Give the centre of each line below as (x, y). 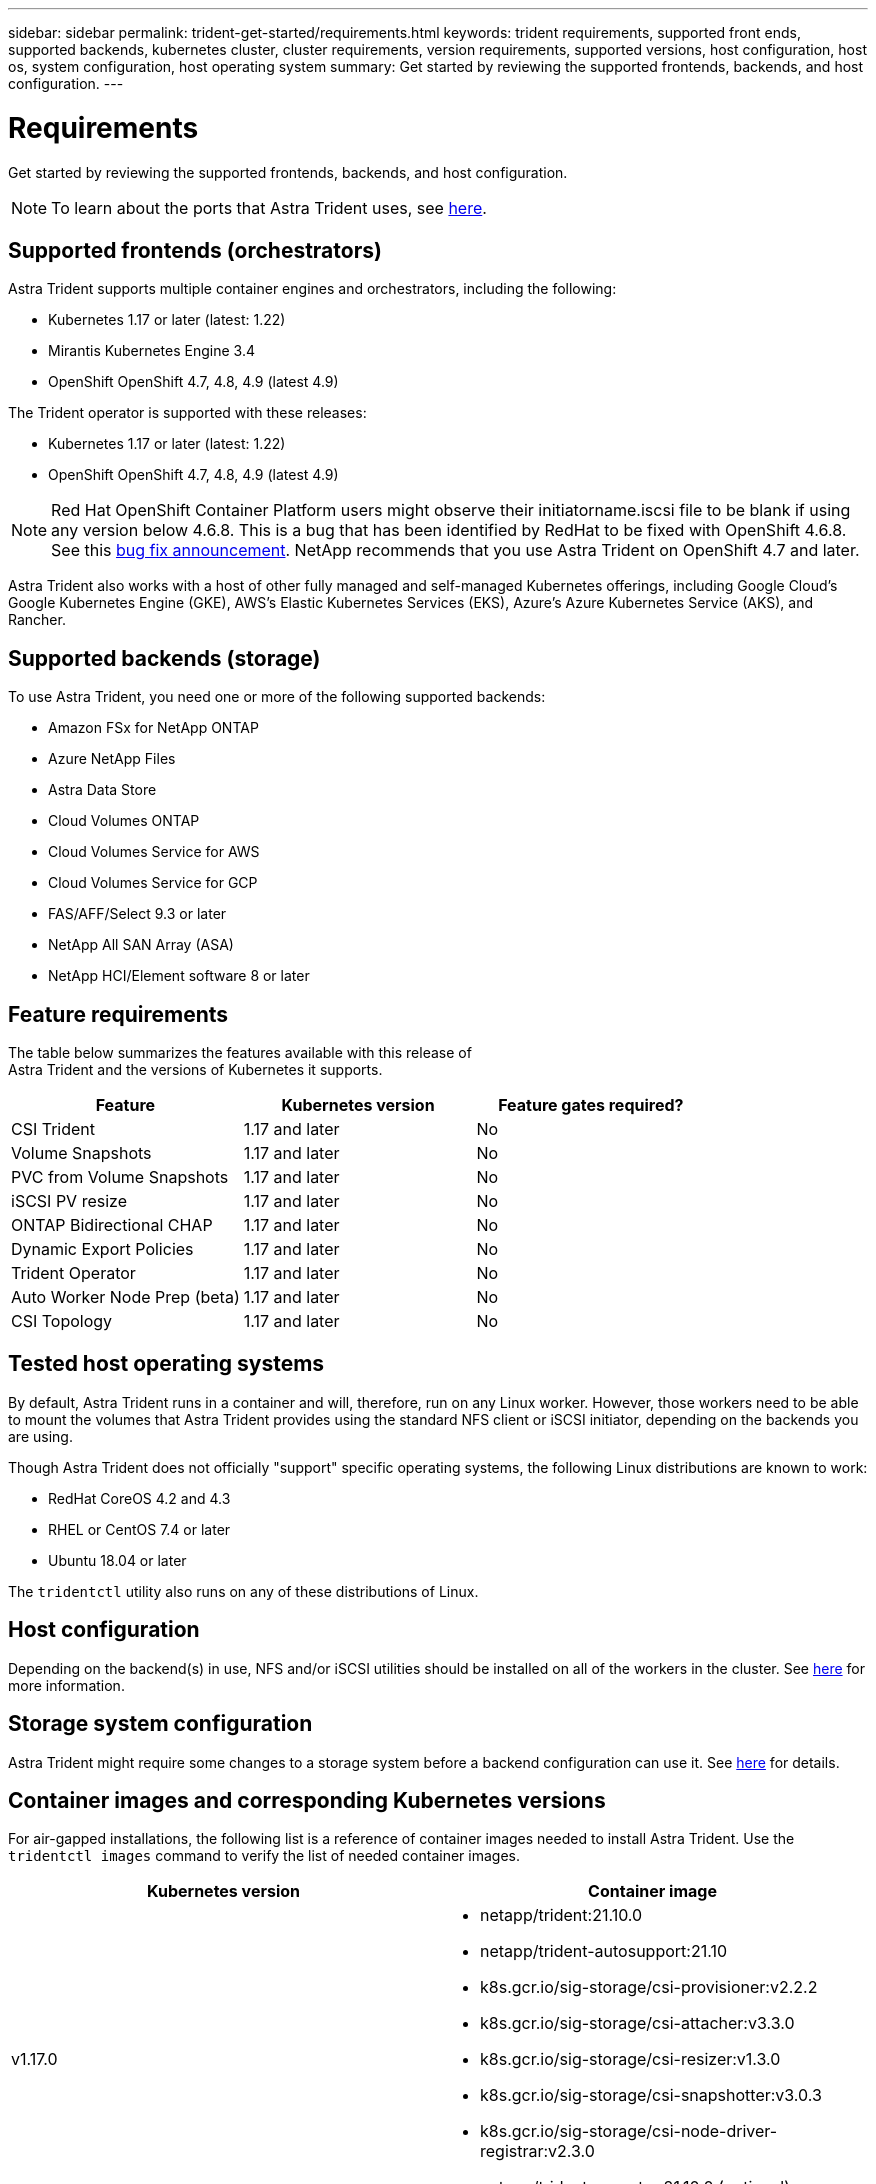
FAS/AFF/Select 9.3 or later (137, 914)
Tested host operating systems (166, 1364)
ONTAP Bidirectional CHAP (112, 1225)
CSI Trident (53, 1129)
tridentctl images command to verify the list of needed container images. (264, 1856)
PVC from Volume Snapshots (120, 1177)
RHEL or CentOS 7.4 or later (139, 1529)
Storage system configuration (160, 1724)
